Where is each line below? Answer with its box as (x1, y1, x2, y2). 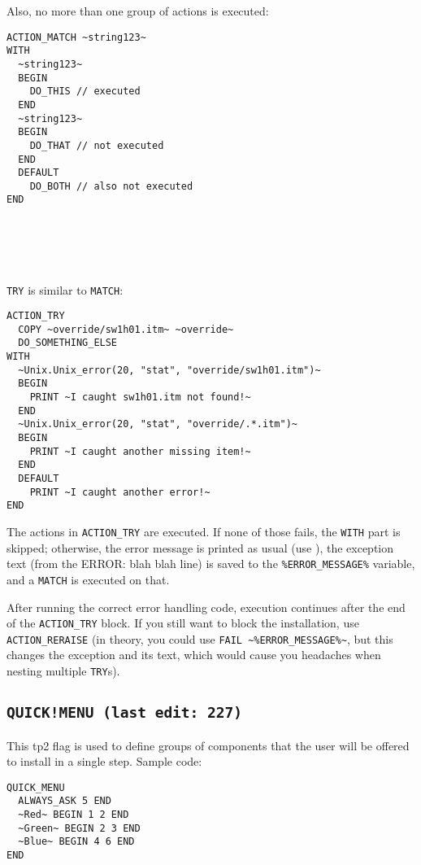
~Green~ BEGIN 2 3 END (18, 822, 141, 834)
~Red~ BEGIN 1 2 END (18, 809, 129, 820)
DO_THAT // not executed (29, 139, 164, 151)
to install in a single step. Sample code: (7, 753, 202, 770)
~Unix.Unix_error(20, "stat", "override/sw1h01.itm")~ (18, 364, 321, 376)
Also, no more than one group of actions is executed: (7, 2, 269, 19)
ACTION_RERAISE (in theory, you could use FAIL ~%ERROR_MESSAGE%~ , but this (7, 630, 393, 647)
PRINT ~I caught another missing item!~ (29, 445, 251, 457)
